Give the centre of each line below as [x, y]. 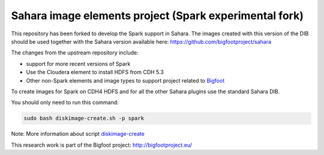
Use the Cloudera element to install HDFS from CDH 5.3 [95, 72]
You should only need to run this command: [65, 102]
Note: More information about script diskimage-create [78, 134]
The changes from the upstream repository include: [75, 53]
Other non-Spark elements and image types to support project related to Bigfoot [125, 80]
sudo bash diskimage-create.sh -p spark [84, 118]
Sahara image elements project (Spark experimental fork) [157, 16]
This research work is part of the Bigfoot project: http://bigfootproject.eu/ [101, 145]
